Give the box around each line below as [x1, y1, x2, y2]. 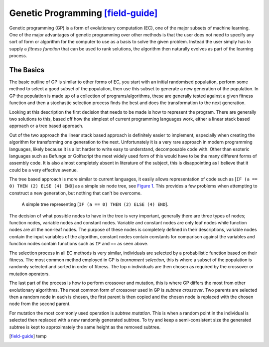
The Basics [9, 65, 45, 74]
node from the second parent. [9, 301, 71, 307]
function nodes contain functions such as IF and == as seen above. [9, 241, 149, 247]
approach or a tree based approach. [9, 123, 84, 129]
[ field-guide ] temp [9, 333, 47, 339]
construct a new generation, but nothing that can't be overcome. [9, 190, 142, 196]
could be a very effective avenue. [9, 167, 78, 173]
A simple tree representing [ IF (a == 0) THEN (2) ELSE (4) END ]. [21, 201, 169, 207]
